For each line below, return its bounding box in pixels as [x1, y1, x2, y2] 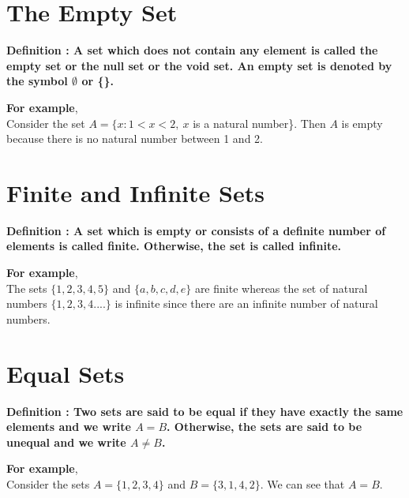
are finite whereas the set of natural [194, 279, 368, 296]
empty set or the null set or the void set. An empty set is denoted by [6, 57, 392, 73]
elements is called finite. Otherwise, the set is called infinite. [6, 238, 342, 254]
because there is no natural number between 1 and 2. [6, 130, 263, 147]
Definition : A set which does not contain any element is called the [6, 42, 378, 58]
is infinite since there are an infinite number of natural [114, 295, 378, 312]
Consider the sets [6, 475, 90, 492]
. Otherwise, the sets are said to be [167, 418, 362, 435]
